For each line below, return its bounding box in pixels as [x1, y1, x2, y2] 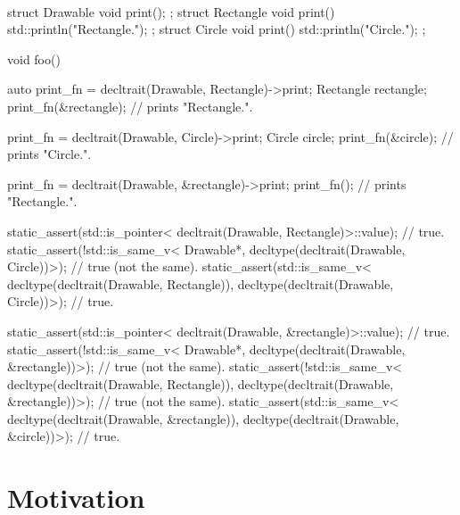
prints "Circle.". [7, 145, 92, 163]
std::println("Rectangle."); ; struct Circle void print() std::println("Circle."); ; [7, 20, 426, 38]
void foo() [7, 49, 61, 68]
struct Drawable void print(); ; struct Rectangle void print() [7, 2, 335, 21]
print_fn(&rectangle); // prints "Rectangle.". [7, 96, 253, 115]
